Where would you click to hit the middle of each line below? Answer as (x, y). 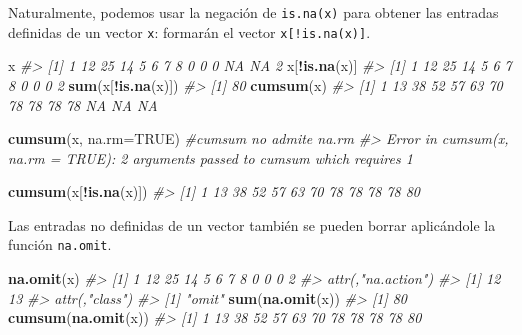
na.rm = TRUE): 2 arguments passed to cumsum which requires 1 (210, 157)
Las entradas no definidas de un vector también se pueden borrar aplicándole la (252, 224)
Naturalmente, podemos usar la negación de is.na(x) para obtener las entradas (253, 12)
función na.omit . (60, 244)
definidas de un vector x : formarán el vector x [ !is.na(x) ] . (189, 31)
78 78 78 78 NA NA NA (83, 104)
